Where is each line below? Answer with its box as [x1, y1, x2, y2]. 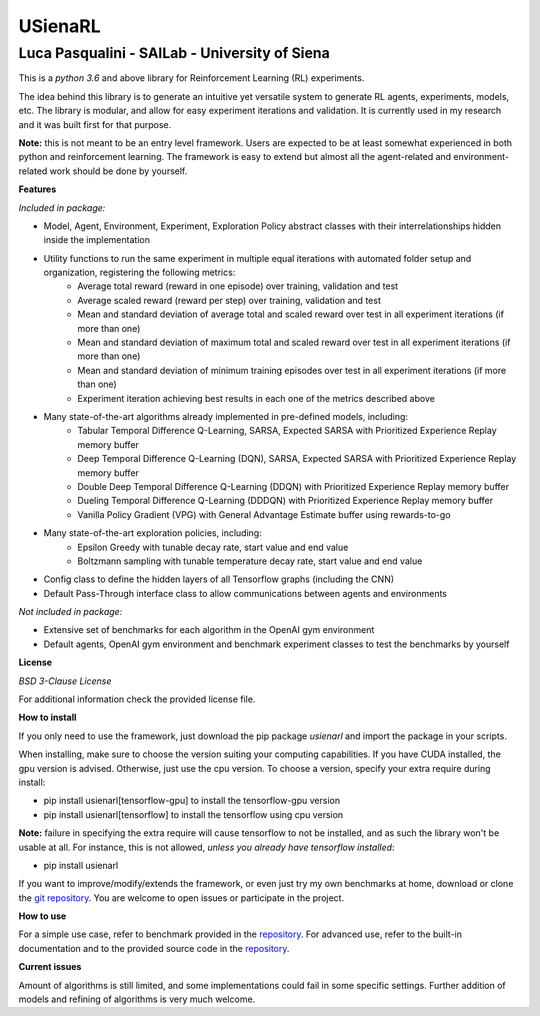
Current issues [18, 961, 82, 973]
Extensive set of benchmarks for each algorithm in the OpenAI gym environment [43, 624, 375, 636]
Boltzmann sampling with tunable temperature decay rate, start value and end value [77, 555, 423, 567]
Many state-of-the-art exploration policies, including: [43, 527, 262, 539]
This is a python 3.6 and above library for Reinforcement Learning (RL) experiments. [18, 72, 365, 84]
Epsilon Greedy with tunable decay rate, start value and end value [77, 541, 349, 553]
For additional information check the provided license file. [18, 693, 256, 705]
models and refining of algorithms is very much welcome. [18, 993, 256, 1005]
